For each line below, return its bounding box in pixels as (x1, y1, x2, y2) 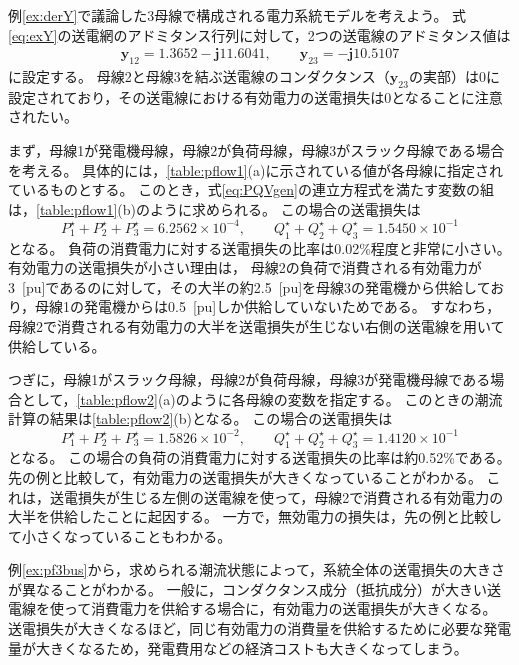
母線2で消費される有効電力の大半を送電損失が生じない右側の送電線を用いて (8, 316, 505, 337)
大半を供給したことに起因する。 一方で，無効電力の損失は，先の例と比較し (8, 506, 503, 527)
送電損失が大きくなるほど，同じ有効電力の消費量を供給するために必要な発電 (8, 618, 512, 639)
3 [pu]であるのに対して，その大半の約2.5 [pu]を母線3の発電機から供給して (8, 276, 491, 297)
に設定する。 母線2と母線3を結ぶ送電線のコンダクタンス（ (8, 66, 390, 87)
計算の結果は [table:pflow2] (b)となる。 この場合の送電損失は (8, 408, 393, 429)
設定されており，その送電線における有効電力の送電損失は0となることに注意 (8, 86, 503, 107)
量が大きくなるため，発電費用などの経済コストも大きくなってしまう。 (8, 637, 468, 658)
